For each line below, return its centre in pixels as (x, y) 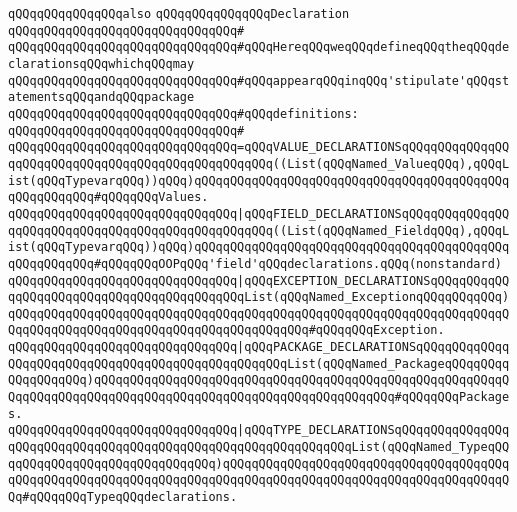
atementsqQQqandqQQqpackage (101, 97)
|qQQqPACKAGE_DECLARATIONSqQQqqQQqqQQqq (373, 347)
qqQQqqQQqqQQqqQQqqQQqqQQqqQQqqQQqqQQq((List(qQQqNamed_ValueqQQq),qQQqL (259, 163)
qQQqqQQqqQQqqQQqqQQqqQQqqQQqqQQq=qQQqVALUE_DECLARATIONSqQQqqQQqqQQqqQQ (259, 147)
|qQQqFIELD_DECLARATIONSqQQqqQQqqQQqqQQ (373, 213)
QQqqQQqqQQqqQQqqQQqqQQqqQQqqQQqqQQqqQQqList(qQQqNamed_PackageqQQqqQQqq (259, 363)
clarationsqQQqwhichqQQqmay (101, 63)
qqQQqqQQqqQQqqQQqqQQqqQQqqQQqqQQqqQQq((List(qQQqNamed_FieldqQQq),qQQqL (259, 230)
